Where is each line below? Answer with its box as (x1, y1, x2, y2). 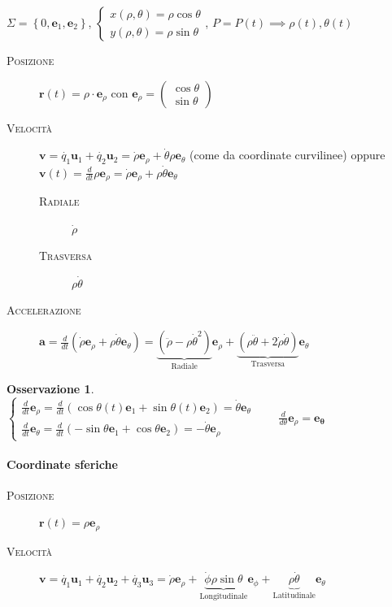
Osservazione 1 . (7, 379, 94, 397)
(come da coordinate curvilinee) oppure (189, 146, 385, 163)
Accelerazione (7, 301, 81, 319)
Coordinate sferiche (7, 455, 118, 472)
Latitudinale (272, 592, 316, 600)
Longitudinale (199, 592, 248, 601)
